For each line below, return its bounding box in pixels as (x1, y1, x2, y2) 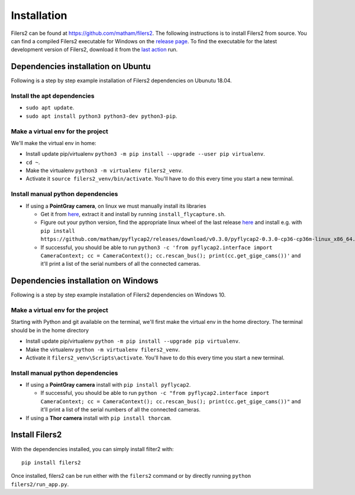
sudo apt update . (25, 104, 75, 111)
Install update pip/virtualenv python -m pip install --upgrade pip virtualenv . (25, 337, 240, 345)
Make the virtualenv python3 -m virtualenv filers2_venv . (25, 167, 183, 174)
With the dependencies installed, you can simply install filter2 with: (11, 445, 174, 452)
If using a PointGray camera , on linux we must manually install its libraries (25, 202, 206, 210)
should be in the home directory (11, 326, 89, 334)
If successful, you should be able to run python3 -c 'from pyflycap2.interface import (40, 243, 273, 251)
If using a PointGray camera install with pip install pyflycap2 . (25, 381, 191, 388)
